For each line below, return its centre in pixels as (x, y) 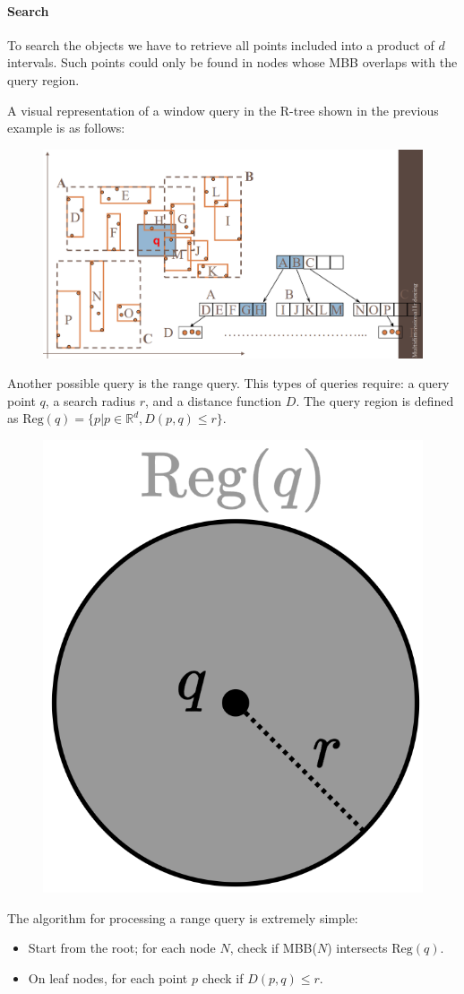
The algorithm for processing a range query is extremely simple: (183, 917)
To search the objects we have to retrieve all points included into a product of (221, 44)
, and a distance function (214, 400)
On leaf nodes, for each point (108, 977)
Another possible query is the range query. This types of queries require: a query (228, 383)
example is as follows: (66, 128)
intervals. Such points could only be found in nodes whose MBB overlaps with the (232, 62)
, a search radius (90, 400)
